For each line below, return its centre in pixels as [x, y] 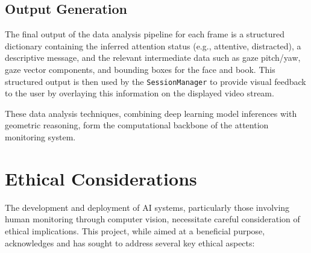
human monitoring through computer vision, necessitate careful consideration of [152, 219]
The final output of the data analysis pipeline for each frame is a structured [145, 34]
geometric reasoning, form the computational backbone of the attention [137, 125]
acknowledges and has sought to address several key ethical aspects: [130, 242]
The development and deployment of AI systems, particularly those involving [147, 207]
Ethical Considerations [101, 178]
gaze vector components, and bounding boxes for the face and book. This [140, 69]
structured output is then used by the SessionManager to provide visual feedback [155, 81]
